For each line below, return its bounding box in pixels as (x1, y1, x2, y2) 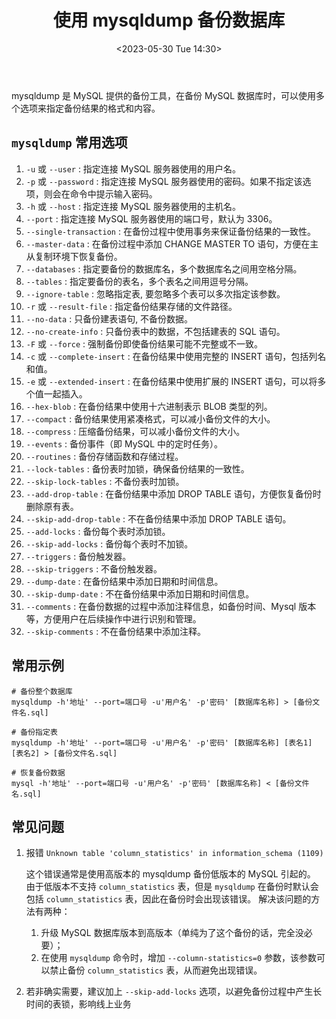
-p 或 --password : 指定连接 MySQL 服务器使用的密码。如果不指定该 (25, 175, 303, 187)
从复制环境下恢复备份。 (25, 250, 123, 262)
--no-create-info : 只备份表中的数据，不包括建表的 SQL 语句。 (25, 325, 286, 337)
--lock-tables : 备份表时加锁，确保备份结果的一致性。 (25, 462, 250, 475)
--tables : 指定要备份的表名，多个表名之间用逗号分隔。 (25, 275, 254, 287)
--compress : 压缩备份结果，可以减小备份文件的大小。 (25, 425, 246, 437)
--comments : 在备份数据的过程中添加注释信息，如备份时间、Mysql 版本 (25, 600, 317, 612)
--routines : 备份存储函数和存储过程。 (25, 450, 184, 462)
